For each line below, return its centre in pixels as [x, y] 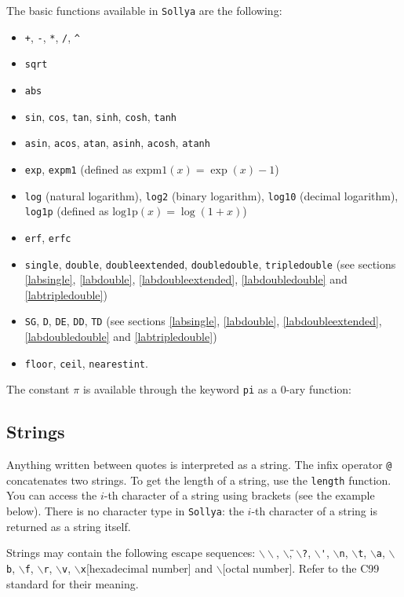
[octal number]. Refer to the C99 [301, 568]
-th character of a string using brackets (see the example [239, 495]
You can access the [52, 495]
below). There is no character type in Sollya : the [125, 511]
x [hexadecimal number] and [146, 568]
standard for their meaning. [73, 583]
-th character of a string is [314, 511]
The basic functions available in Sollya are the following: [144, 10]
